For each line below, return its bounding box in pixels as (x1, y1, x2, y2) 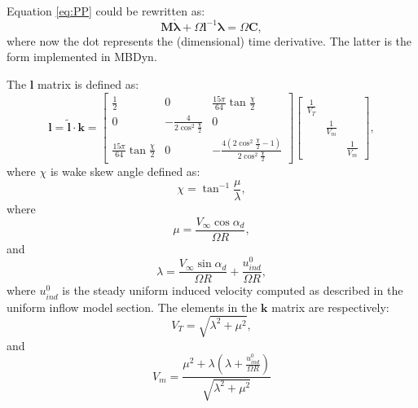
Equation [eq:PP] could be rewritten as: (7, 2, 205, 19)
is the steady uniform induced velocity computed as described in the (62, 282, 403, 299)
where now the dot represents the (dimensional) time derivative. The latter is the (7, 32, 412, 49)
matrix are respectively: (271, 298, 389, 315)
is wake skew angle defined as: (50, 163, 200, 180)
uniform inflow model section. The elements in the (7, 298, 257, 315)
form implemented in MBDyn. (7, 48, 157, 65)
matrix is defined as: (37, 76, 139, 92)
